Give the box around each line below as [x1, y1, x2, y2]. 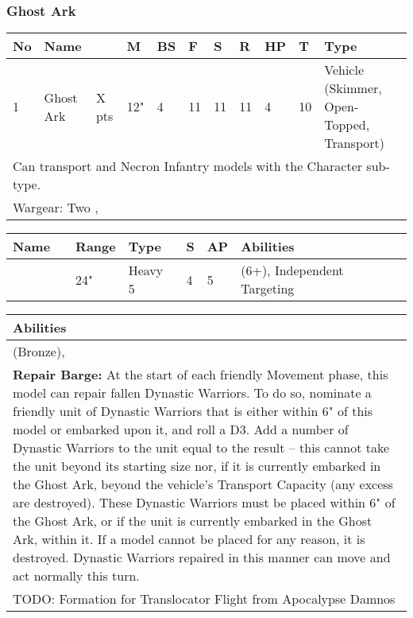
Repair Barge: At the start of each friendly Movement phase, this [13, 365, 388, 384]
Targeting [241, 279, 295, 298]
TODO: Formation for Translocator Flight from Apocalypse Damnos [13, 589, 396, 608]
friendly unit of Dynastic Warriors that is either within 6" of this [13, 402, 373, 421]
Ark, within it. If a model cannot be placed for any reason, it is [13, 530, 365, 549]
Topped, [324, 115, 370, 134]
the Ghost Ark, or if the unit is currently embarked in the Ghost [13, 511, 372, 531]
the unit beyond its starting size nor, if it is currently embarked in [13, 457, 381, 476]
